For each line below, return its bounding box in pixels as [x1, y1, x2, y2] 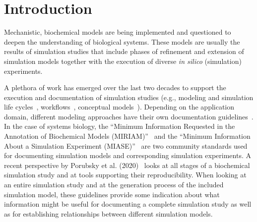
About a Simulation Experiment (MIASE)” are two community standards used [4, 140, 248, 151]
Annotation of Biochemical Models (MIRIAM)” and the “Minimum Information [4, 131, 251, 141]
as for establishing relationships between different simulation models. [4, 208, 213, 219]
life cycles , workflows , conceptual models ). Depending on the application [4, 102, 235, 112]
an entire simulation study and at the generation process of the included [4, 179, 224, 190]
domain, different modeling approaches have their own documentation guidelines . [4, 111, 254, 121]
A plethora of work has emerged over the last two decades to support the [4, 82, 226, 93]
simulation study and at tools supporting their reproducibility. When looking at [4, 169, 247, 180]
